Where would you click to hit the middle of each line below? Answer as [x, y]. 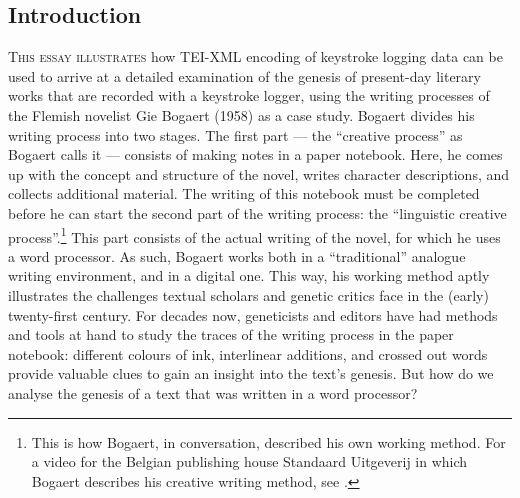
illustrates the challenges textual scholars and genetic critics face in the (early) [248, 294]
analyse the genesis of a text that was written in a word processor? [213, 392]
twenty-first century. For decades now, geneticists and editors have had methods [253, 314]
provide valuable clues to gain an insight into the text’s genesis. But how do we [251, 373]
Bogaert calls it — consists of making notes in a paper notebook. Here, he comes [255, 154]
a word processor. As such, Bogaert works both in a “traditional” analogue [237, 255]
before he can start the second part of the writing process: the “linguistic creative [257, 212]
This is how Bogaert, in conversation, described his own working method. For [268, 441]
